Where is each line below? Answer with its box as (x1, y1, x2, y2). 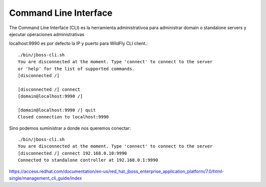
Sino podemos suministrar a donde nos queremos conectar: (9, 125, 131, 131)
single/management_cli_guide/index (9, 175, 82, 181)
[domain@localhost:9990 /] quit (18, 107, 96, 113)
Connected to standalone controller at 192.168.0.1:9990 (18, 157, 159, 163)
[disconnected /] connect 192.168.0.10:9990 (18, 150, 128, 156)
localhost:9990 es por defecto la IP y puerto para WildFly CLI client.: (9, 40, 148, 46)
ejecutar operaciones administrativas (9, 31, 85, 37)
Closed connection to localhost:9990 (18, 114, 109, 120)
